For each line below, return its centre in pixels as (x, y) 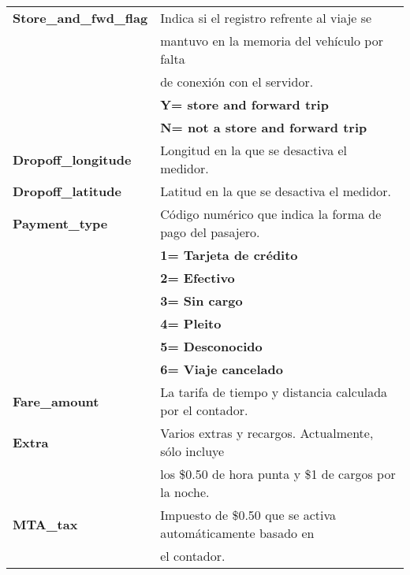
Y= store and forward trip (244, 104)
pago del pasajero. (210, 232)
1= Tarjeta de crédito (229, 255)
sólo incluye (192, 451)
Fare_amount (56, 401)
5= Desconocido (211, 346)
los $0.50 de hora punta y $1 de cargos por (278, 474)
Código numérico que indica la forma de (271, 214)
